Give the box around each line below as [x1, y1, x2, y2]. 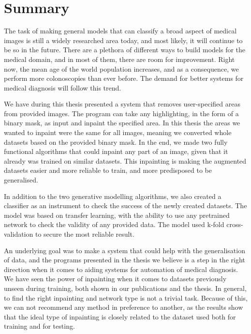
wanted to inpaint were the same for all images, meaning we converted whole [4, 127, 232, 137]
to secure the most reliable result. [35, 229, 134, 239]
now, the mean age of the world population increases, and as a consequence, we [4, 63, 239, 74]
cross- [226, 219, 243, 229]
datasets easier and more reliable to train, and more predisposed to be [4, 165, 212, 175]
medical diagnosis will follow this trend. [4, 82, 121, 92]
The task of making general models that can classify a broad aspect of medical [4, 26, 237, 36]
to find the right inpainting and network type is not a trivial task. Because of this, [4, 292, 248, 303]
